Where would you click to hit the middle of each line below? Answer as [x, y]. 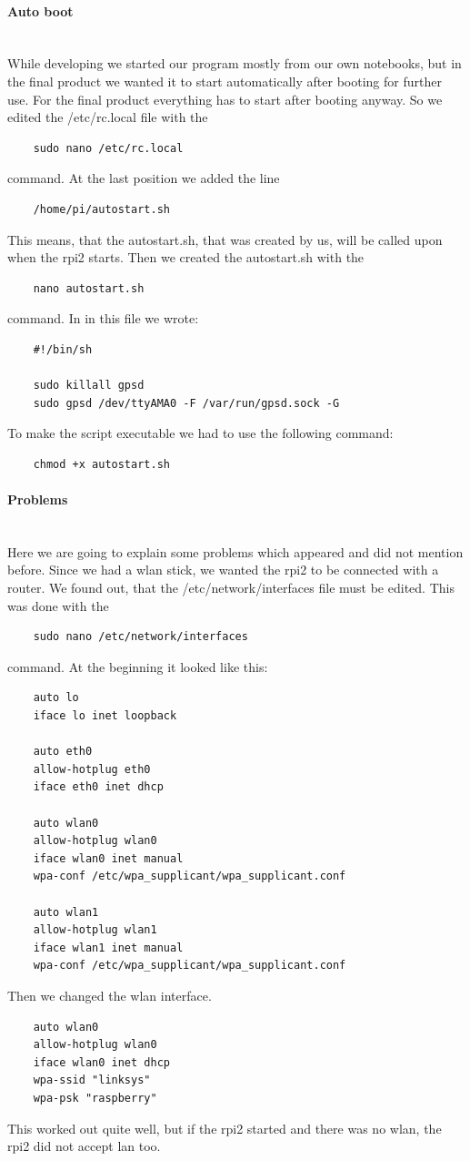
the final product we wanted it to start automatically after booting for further [225, 81]
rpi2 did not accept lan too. [84, 1146]
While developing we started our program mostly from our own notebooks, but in [235, 63]
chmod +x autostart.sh [101, 464]
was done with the [58, 605]
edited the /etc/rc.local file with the [108, 117]
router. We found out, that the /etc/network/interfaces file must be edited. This [231, 588]
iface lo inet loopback [105, 716]
